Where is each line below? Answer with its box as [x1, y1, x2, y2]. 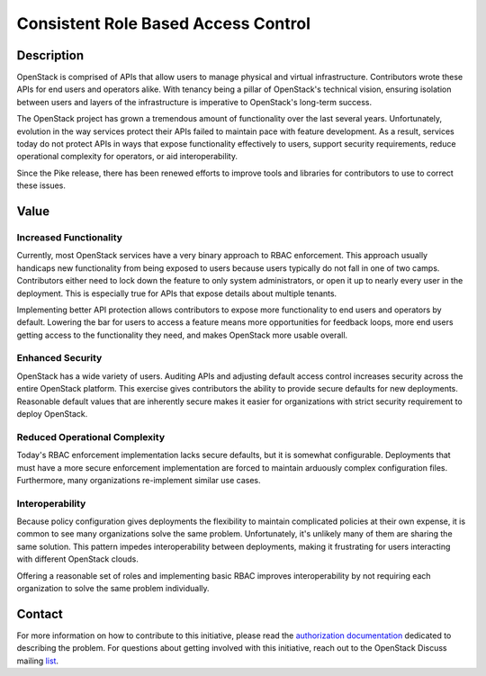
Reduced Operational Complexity [16, 430, 166, 443]
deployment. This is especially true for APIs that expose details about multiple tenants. [16, 288, 337, 299]
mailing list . [16, 655, 58, 666]
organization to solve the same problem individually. [16, 583, 211, 594]
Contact [16, 606, 63, 621]
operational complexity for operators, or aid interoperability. [16, 151, 238, 162]
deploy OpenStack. [16, 409, 88, 419]
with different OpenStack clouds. [16, 554, 139, 564]
